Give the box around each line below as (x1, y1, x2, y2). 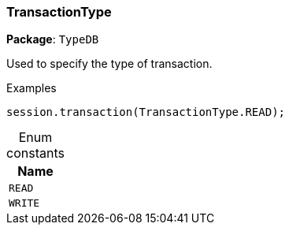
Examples (6, 81, 57, 95)
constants (6, 145, 65, 162)
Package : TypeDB (6, 32, 99, 47)
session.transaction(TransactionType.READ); (6, 106, 286, 119)
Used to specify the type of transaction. (6, 57, 213, 71)
